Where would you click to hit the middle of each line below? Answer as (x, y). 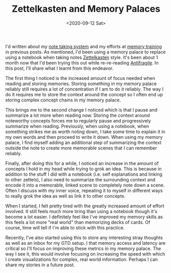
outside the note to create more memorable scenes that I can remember (81, 148)
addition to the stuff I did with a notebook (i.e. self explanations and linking (84, 174)
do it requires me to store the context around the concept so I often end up (84, 94)
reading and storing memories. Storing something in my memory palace (81, 83)
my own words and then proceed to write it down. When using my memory (84, 137)
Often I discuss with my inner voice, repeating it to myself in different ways (84, 191)
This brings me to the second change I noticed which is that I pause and (81, 110)
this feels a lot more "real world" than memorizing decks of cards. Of (78, 222)
